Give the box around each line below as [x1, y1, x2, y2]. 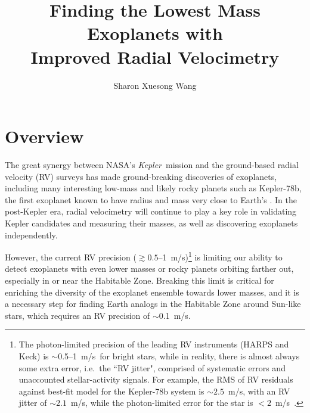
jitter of [18, 396, 47, 409]
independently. [5, 228, 58, 241]
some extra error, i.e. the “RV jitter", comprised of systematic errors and [18, 361, 286, 374]
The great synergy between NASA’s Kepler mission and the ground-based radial [5, 159, 299, 171]
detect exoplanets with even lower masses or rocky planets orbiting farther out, [5, 262, 294, 275]
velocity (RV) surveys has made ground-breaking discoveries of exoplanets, [5, 170, 277, 182]
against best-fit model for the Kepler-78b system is [18, 384, 204, 397]
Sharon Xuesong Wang [113, 79, 197, 91]
